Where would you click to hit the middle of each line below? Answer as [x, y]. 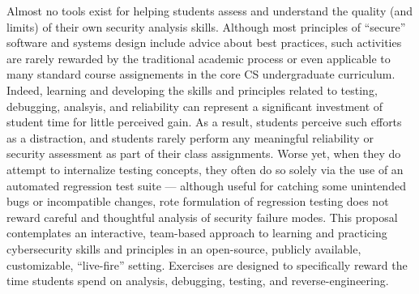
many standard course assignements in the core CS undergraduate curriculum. [201, 74]
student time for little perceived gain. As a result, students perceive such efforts [204, 122]
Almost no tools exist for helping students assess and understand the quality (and [209, 11]
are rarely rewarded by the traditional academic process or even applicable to [199, 58]
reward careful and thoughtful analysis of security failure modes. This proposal [202, 217]
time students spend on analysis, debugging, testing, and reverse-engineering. [198, 281]
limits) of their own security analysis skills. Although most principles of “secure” [206, 26]
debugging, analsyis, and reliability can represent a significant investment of [195, 106]
